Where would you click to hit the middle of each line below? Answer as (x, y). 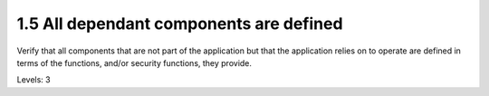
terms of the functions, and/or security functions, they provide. (134, 62)
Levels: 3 (34, 80)
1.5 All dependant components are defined (180, 24)
